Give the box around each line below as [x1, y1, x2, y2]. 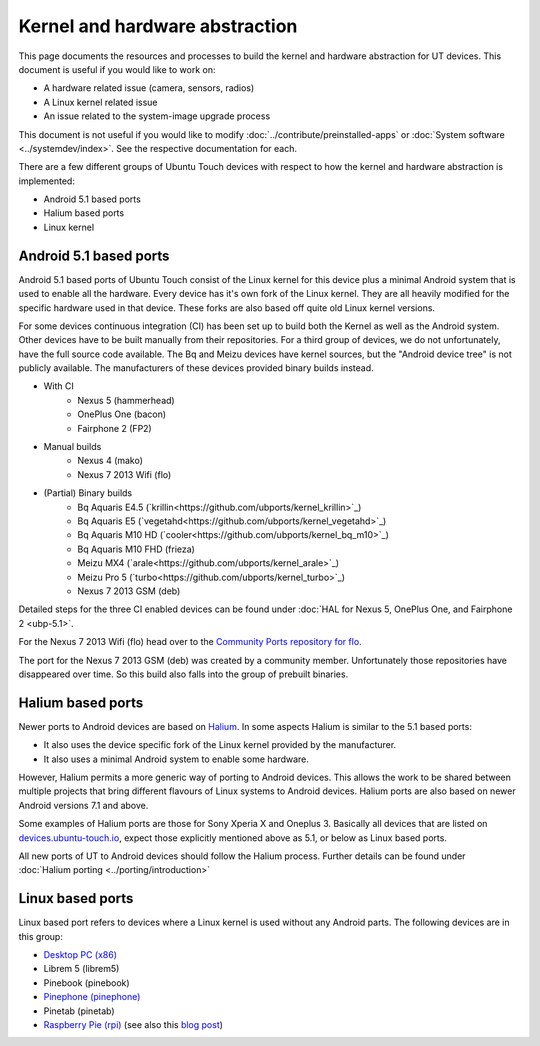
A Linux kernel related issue [43, 96, 158, 108]
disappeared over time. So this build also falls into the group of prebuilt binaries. [18, 668, 349, 680]
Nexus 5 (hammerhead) [77, 394, 175, 406]
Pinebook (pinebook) [43, 976, 130, 989]
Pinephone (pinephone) [43, 991, 141, 1003]
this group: [18, 930, 64, 942]
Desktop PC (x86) [43, 949, 117, 961]
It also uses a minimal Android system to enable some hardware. [43, 753, 310, 765]
